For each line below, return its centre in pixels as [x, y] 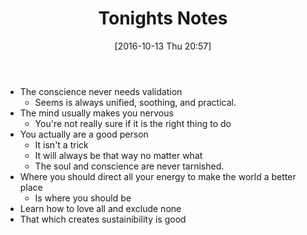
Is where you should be [83, 198]
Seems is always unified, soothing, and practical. [135, 102]
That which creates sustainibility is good [103, 219]
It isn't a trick [61, 144]
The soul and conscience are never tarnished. [129, 166]
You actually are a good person [84, 134]
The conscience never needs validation [101, 91]
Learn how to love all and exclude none [100, 208]
